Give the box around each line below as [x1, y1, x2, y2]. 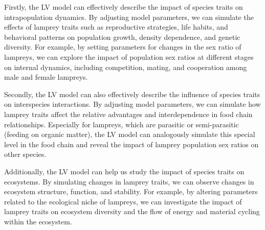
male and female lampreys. [4, 72, 88, 82]
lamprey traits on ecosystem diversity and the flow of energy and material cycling [4, 206, 260, 217]
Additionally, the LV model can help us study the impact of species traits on [4, 166, 245, 176]
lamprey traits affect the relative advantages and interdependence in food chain [4, 108, 253, 119]
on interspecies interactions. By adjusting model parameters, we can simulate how [4, 99, 261, 109]
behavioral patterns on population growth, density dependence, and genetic [4, 31, 240, 42]
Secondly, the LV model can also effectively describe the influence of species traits [4, 88, 260, 99]
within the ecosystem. [4, 216, 72, 226]
